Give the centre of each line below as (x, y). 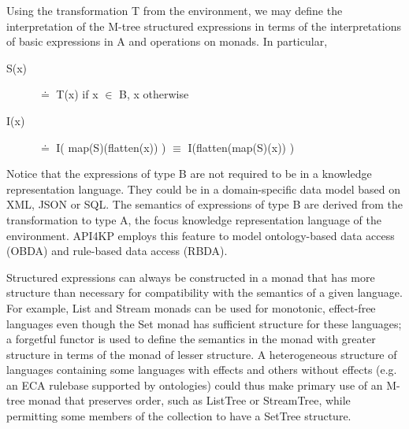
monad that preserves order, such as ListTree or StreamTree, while (190, 400)
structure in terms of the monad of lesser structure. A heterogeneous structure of (202, 354)
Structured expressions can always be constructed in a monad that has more (191, 277)
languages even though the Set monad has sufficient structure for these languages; (204, 323)
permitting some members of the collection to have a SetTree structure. (179, 416)
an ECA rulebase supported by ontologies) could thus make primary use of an (195, 385)
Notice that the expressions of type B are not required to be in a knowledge (189, 174)
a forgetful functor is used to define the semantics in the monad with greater (191, 339)
